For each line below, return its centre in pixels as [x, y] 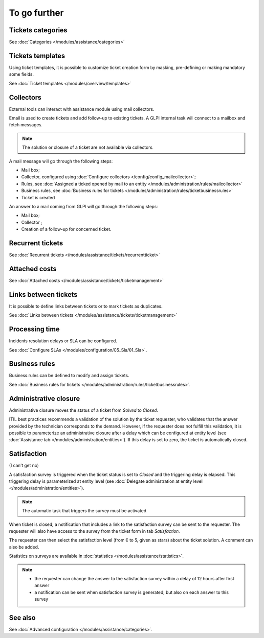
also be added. [24, 547]
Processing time [34, 329]
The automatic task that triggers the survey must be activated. [85, 511]
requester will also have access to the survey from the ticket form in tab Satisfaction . [95, 531]
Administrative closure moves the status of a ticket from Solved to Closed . [84, 410]
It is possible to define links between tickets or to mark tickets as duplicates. [86, 306]
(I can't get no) [24, 466]
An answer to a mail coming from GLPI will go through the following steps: [84, 206]
